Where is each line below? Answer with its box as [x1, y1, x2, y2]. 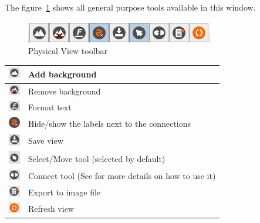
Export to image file [28, 186, 101, 198]
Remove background [28, 85, 101, 97]
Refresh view [28, 202, 74, 215]
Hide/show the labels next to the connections [28, 117, 191, 130]
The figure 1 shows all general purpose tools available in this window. [5, 1, 256, 13]
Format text [28, 101, 72, 113]
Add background [28, 67, 97, 80]
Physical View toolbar [28, 45, 107, 57]
